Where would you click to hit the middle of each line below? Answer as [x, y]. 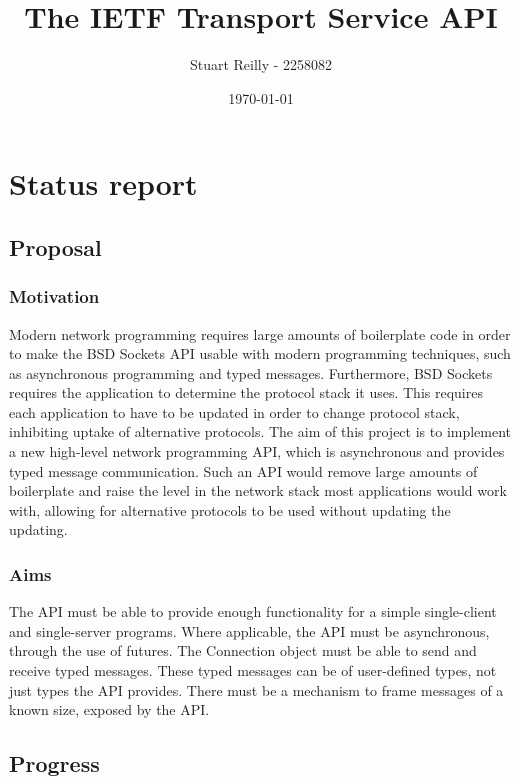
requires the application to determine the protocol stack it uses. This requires [246, 392]
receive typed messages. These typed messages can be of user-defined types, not [253, 670]
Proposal [55, 246]
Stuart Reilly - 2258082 [261, 64]
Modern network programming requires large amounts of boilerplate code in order [260, 333]
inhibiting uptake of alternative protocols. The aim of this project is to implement [260, 431]
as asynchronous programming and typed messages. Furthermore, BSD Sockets [251, 372]
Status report [103, 183]
